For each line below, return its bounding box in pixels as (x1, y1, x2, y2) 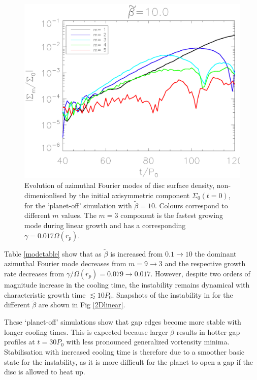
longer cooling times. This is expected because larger (4, 326, 168, 337)
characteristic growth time (4, 289, 86, 300)
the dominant (195, 248, 237, 259)
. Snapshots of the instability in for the (112, 289, 233, 300)
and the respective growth (165, 258, 246, 269)
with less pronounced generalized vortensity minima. (66, 336, 230, 347)
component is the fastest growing (120, 210, 223, 220)
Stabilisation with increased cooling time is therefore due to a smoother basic (4, 346, 245, 357)
